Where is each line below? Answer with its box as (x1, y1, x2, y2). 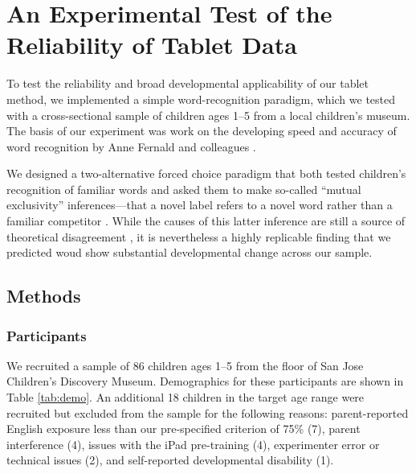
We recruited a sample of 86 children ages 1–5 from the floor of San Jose (6, 357, 364, 373)
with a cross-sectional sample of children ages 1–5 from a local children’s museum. (6, 106, 410, 123)
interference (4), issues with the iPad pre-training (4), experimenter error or (6, 435, 380, 452)
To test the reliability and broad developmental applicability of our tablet (6, 75, 369, 92)
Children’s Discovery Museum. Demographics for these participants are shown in (6, 373, 404, 390)
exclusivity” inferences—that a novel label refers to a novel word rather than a (6, 196, 393, 213)
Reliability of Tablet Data (6, 28, 297, 61)
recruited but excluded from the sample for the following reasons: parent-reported (6, 404, 409, 421)
